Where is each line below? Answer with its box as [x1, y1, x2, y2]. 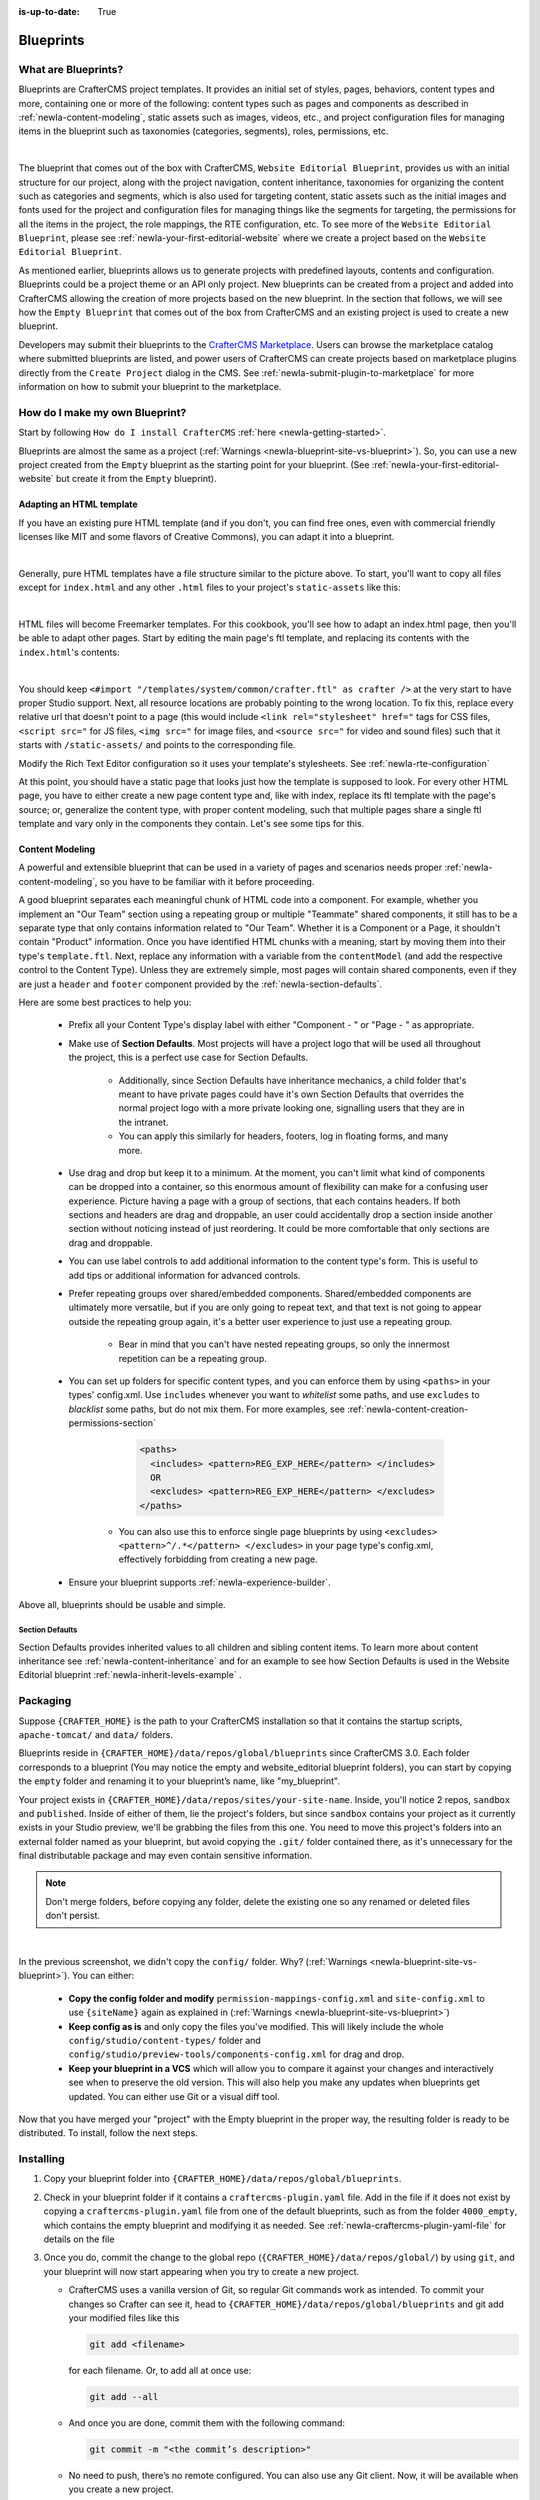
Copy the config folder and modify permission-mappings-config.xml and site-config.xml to [68, 1992, 485, 2004]
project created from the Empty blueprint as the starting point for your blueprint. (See [18, 458, 370, 470]
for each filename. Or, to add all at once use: [68, 2364, 252, 2376]
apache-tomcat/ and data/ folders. [18, 1728, 174, 1740]
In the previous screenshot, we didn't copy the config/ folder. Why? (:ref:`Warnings [18, 1956, 368, 1968]
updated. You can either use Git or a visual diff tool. [68, 2090, 280, 2102]
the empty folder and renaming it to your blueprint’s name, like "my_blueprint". [18, 1775, 340, 1787]
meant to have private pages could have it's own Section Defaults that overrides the [118, 1088, 465, 1100]
